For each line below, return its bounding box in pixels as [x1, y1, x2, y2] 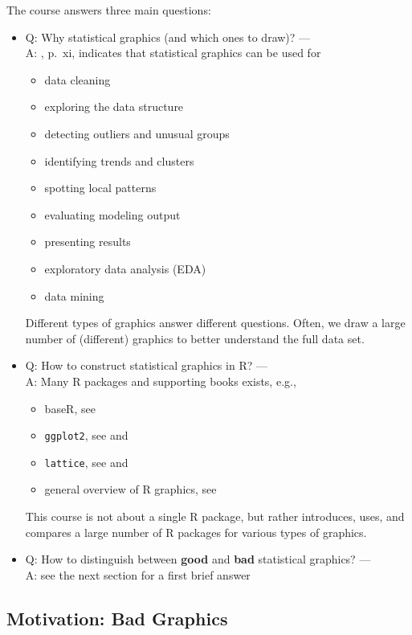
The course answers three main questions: [6, 2, 211, 18]
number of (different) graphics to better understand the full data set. [25, 330, 365, 346]
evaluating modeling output [44, 206, 181, 223]
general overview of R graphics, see [44, 481, 217, 498]
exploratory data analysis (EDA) [44, 260, 206, 277]
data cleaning [44, 71, 111, 88]
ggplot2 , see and [44, 427, 128, 444]
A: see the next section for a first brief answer [25, 566, 251, 583]
